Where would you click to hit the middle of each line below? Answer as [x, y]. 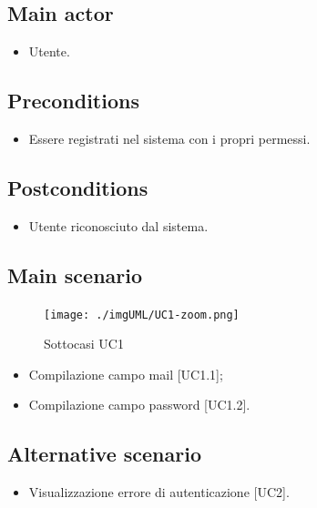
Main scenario [75, 274]
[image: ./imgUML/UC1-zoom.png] [142, 315]
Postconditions [78, 187]
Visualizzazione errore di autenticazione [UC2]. [159, 492]
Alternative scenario [105, 454]
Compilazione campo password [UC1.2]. [139, 405]
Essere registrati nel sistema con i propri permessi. [169, 138]
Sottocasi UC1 [84, 344]
